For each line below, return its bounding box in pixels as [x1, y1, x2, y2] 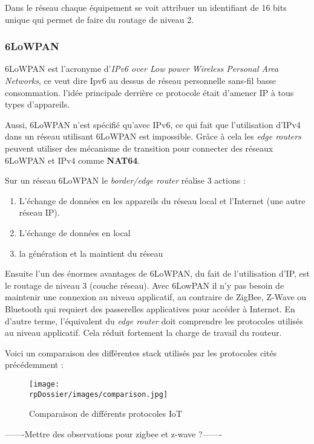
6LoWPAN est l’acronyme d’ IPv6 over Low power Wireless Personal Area [5, 62, 279, 75]
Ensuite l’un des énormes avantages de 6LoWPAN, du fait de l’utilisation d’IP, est [5, 267, 310, 280]
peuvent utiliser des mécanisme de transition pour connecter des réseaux [5, 141, 273, 154]
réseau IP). [19, 206, 60, 219]
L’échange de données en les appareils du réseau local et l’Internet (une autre [19, 194, 306, 207]
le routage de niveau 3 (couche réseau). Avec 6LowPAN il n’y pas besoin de [5, 278, 284, 291]
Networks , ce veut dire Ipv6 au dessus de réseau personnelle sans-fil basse [5, 74, 276, 86]
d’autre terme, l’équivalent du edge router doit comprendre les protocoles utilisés [5, 314, 303, 327]
